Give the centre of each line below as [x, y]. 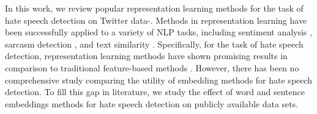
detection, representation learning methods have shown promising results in [146, 56]
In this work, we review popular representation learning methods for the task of [154, 8]
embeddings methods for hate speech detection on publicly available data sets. [152, 103]
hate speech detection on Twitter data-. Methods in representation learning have [156, 20]
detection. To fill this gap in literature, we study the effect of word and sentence [155, 92]
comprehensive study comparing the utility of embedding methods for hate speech [159, 80]
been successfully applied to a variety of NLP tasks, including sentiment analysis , [158, 32]
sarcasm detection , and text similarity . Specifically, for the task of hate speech [154, 44]
